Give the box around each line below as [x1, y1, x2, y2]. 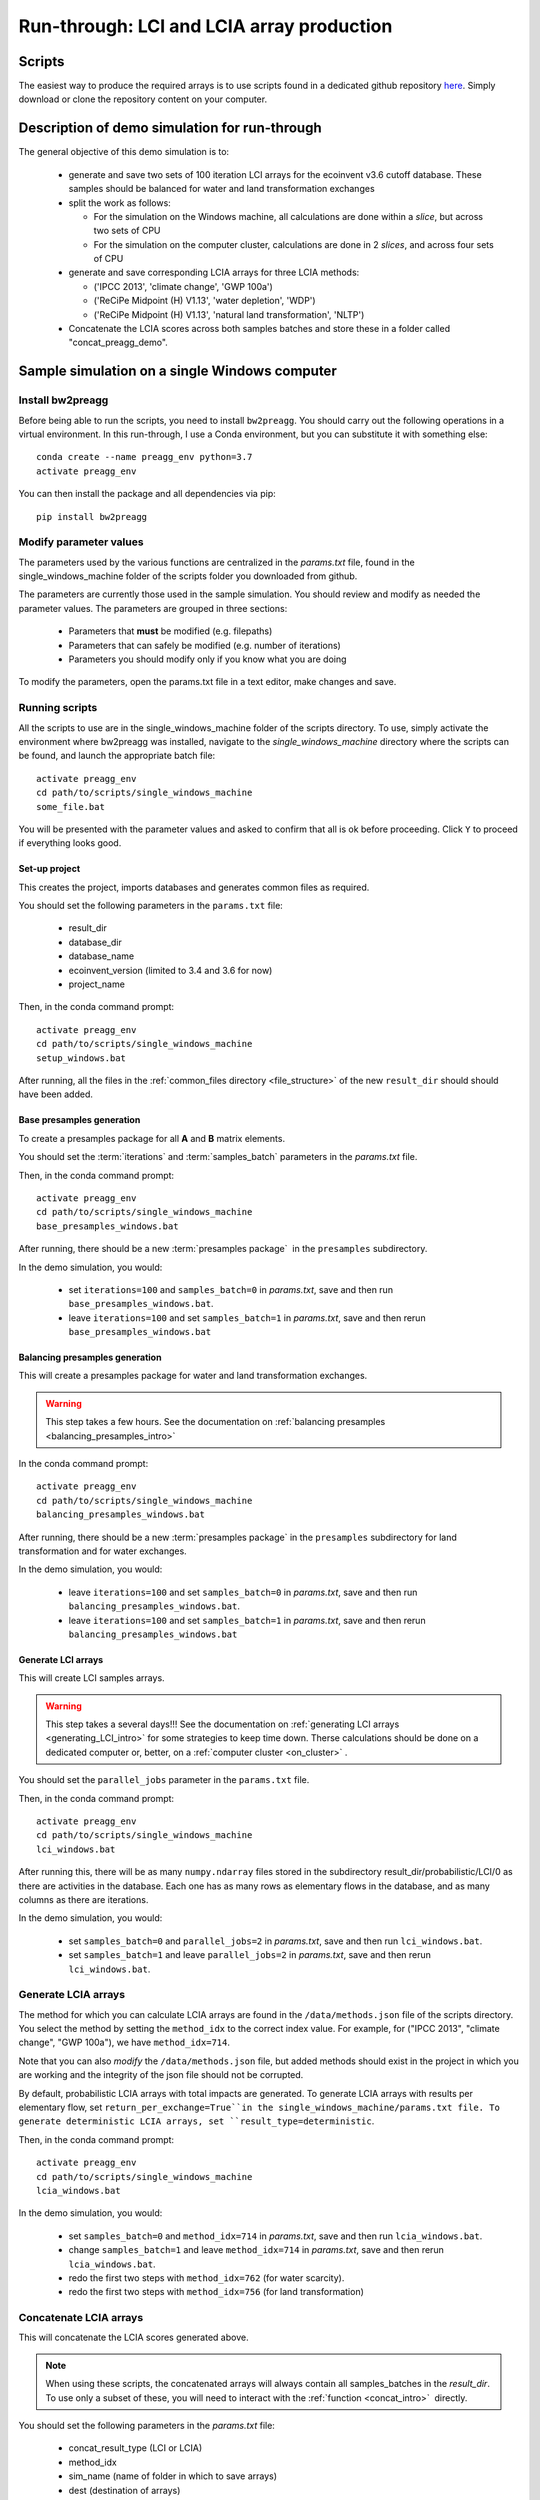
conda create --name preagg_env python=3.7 [36, 451, 253, 463]
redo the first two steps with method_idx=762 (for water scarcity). [68, 2271, 345, 2284]
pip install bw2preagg [36, 511, 148, 522]
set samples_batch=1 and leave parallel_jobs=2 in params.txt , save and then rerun [68, 1949, 432, 1961]
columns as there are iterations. [18, 1894, 149, 1905]
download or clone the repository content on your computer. [18, 93, 268, 105]
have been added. [18, 1088, 94, 1100]
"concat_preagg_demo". [68, 336, 169, 349]
